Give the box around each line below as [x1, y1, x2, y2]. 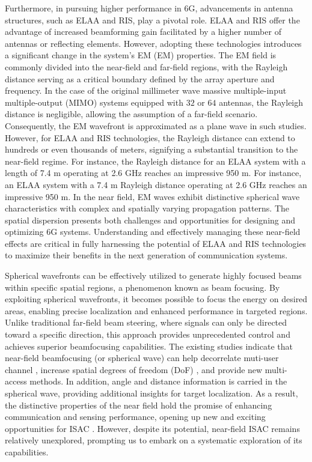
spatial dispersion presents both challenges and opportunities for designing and [5, 213, 296, 226]
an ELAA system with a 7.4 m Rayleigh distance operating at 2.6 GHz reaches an [5, 178, 307, 190]
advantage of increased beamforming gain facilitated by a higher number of [5, 25, 281, 38]
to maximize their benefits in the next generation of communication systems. [5, 249, 288, 261]
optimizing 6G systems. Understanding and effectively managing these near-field [5, 225, 301, 238]
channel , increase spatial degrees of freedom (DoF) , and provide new [5, 363, 263, 375]
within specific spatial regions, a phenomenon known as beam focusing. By [5, 281, 280, 293]
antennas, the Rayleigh [219, 96, 304, 108]
